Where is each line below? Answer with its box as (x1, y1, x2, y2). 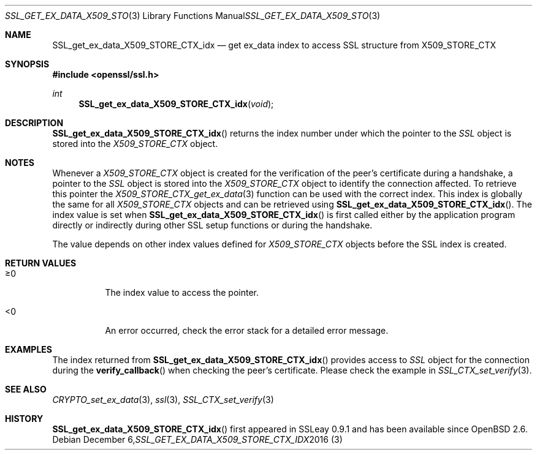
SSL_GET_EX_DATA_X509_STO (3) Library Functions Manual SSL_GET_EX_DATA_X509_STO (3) (5, 10, 381, 21)
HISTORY (5, 413, 44, 424)
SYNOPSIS (5, 59, 50, 69)
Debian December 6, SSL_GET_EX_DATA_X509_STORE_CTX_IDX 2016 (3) (52, 434, 343, 445)
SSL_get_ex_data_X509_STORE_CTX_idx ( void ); (78, 99, 274, 109)
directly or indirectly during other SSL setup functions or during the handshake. (52, 220, 373, 230)
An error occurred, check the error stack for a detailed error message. (105, 325, 389, 336)
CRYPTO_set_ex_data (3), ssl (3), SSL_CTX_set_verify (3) (52, 394, 274, 405)
